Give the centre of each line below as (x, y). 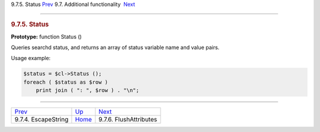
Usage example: (31, 58)
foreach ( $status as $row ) (66, 82)
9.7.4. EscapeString (41, 120)
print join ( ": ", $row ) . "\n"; (87, 90)
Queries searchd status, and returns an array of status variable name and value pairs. (115, 48)
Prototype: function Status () (47, 37)
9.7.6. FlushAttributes (128, 120)
